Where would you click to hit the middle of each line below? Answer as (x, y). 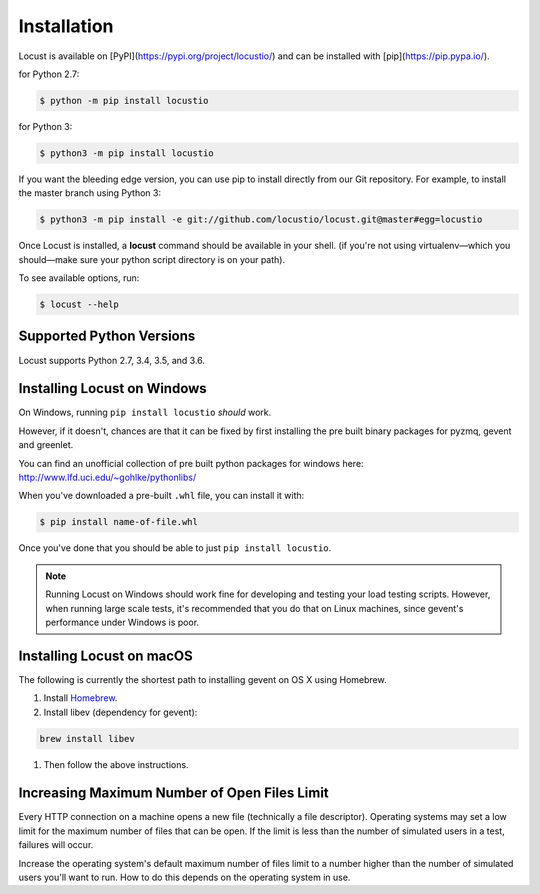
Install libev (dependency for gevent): (120, 712)
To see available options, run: (79, 278)
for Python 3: (45, 126)
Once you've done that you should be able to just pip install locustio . (175, 548)
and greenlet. (46, 445)
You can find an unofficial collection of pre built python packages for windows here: (191, 463)
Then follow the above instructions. (116, 764)
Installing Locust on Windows (112, 388)
